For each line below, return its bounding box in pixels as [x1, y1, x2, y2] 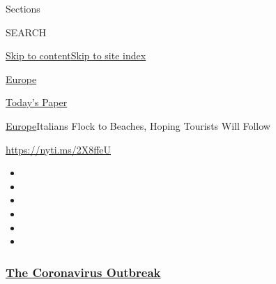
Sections [6, 1, 40, 15]
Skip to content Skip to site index [6, 48, 146, 63]
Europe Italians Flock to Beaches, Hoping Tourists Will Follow [6, 118, 270, 133]
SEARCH [6, 24, 47, 39]
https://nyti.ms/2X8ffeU [6, 142, 112, 156]
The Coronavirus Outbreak [6, 263, 161, 281]
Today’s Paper [6, 95, 68, 110]
